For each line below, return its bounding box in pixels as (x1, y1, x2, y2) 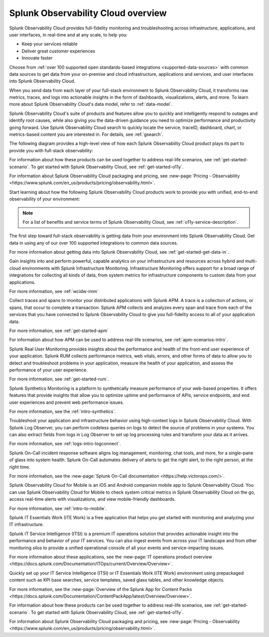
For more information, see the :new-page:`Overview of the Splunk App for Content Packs (9, 586, 192, 592)
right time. (9, 464, 30, 470)
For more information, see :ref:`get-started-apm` (9, 327, 109, 333)
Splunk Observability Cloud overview (9, 7, 167, 18)
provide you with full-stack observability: (9, 147, 93, 153)
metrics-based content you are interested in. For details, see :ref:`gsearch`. (9, 131, 164, 137)
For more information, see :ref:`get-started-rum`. (9, 376, 109, 382)
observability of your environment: (9, 196, 80, 202)
